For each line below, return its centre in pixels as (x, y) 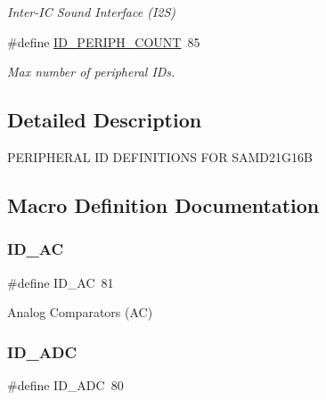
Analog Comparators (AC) (80, 312)
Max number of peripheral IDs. (91, 72)
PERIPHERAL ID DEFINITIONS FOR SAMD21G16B (160, 156)
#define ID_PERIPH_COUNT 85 (104, 41)
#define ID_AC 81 (61, 282)
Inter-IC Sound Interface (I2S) (92, 12)
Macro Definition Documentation (163, 204)
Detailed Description (105, 120)
